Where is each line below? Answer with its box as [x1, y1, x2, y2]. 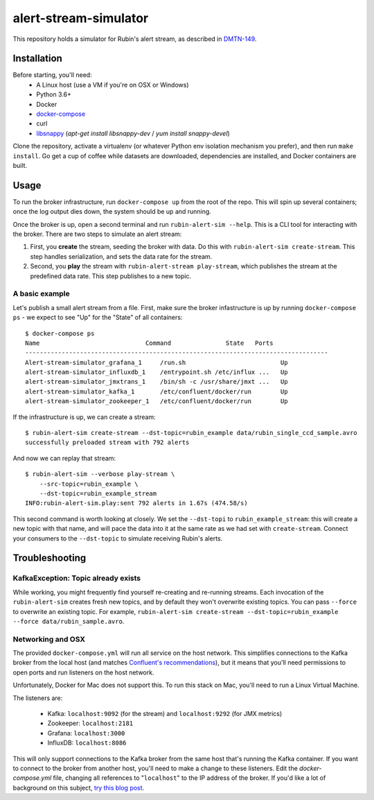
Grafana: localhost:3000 [47, 729, 125, 737]
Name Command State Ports [25, 339, 274, 347]
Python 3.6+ [36, 90, 72, 99]
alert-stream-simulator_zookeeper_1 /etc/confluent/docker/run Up [25, 398, 288, 405]
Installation [12, 53, 62, 65]
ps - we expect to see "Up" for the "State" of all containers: [12, 313, 183, 322]
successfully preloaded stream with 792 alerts [25, 439, 190, 447]
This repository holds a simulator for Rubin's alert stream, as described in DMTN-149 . [12, 35, 257, 43]
